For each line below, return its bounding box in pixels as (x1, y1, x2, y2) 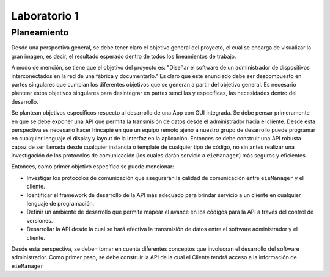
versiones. (26, 217, 53, 224)
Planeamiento (11, 27, 69, 38)
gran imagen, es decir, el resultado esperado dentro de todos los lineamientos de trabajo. (11, 52, 237, 60)
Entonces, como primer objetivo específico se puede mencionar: (11, 163, 174, 170)
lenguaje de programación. (26, 200, 95, 207)
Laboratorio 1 (11, 9, 79, 23)
